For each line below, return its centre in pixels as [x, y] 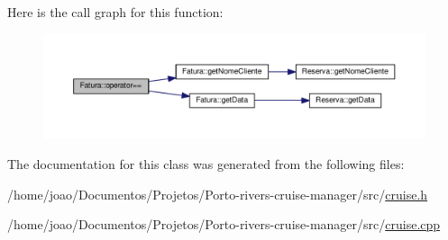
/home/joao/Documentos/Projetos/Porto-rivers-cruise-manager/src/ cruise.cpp [224, 224]
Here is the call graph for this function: [115, 12]
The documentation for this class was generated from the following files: [206, 163]
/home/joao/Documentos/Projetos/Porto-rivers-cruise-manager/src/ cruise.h [218, 194]
